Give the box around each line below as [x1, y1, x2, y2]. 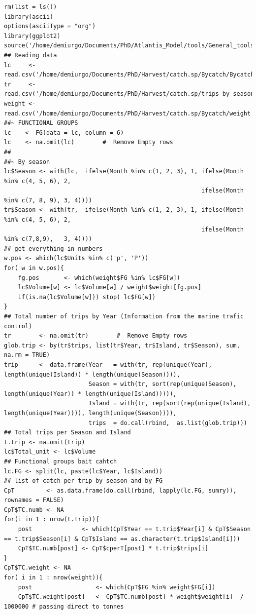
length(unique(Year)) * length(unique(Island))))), [4, 390, 177, 397]
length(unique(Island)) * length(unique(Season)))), [4, 371, 180, 378]
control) [4, 322, 32, 330]
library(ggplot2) [4, 32, 61, 39]
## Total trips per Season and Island [4, 429, 131, 436]
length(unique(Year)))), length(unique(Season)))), [4, 409, 177, 417]
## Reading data [4, 51, 57, 59]
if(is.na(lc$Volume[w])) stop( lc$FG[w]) [18, 293, 156, 301]
